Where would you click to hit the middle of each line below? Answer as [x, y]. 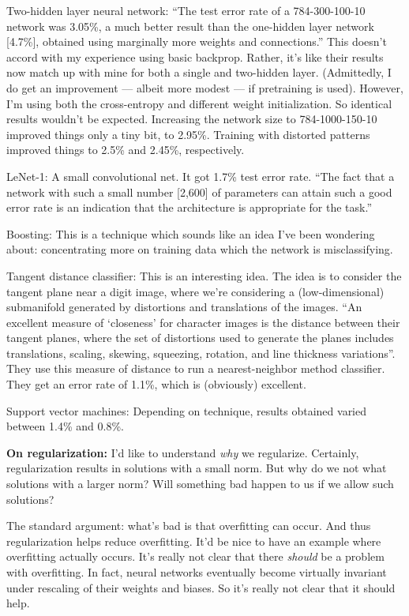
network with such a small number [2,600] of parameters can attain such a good [199, 192]
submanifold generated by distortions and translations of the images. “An [184, 307]
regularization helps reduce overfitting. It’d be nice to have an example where [194, 541]
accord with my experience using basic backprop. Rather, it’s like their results [195, 56]
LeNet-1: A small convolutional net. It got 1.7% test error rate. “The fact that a [201, 176]
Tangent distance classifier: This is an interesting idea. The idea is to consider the [204, 275]
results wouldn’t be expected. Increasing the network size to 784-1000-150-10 [192, 119]
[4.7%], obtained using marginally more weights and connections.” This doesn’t [197, 41]
